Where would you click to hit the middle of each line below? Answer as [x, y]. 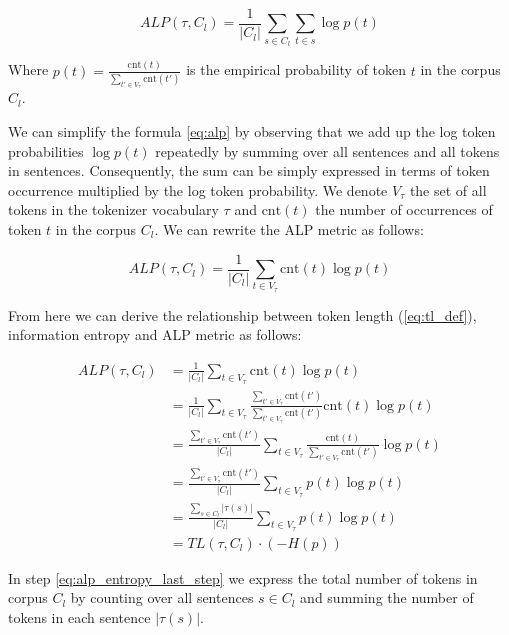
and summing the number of [387, 597]
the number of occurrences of [404, 209]
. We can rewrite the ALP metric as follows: [289, 229]
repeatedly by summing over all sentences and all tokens [327, 150]
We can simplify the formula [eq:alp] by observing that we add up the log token [252, 131]
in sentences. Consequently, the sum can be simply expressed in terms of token [249, 170]
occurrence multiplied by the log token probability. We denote [198, 189]
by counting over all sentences [162, 597]
